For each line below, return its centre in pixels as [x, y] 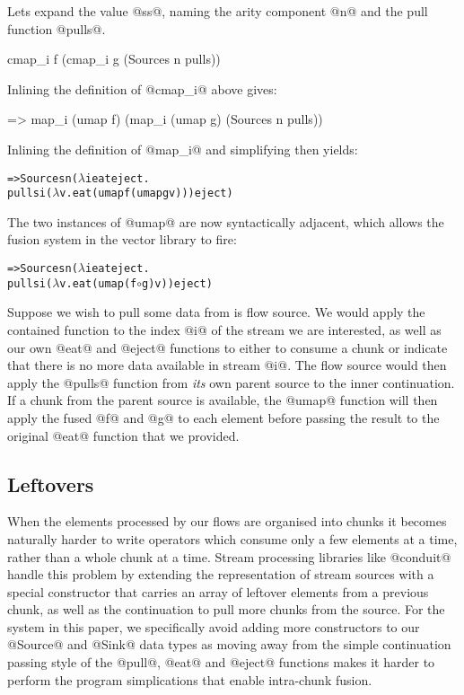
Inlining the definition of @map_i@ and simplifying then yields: [183, 149]
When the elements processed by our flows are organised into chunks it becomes [227, 521]
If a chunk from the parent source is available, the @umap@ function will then [223, 400]
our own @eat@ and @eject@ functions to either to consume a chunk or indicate [228, 347]
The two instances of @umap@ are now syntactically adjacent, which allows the [226, 221]
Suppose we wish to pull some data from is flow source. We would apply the [216, 312]
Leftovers [51, 484]
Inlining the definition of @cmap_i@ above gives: [142, 88]
